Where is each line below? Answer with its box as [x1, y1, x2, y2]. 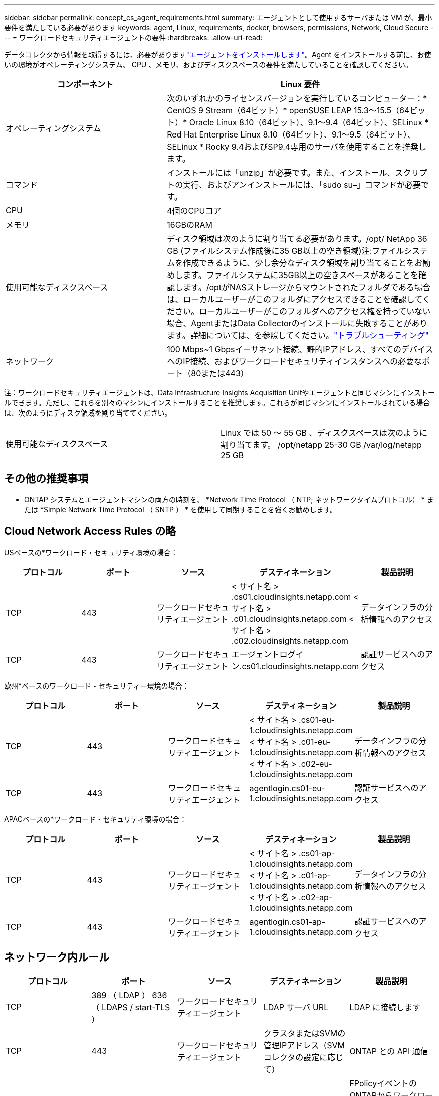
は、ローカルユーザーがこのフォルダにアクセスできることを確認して [167, 294, 422, 304]
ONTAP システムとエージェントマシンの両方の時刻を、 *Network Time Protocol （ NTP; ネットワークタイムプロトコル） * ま [24, 495, 434, 504]
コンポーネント [57, 79, 114, 89]
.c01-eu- [299, 736, 331, 747]
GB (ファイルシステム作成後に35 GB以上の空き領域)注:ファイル [167, 246, 404, 256]
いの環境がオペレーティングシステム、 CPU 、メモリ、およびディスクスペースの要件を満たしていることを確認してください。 [4, 60, 413, 69]
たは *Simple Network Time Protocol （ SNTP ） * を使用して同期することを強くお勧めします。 [24, 505, 337, 514]
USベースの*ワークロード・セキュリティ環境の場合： [4, 547, 178, 557]
